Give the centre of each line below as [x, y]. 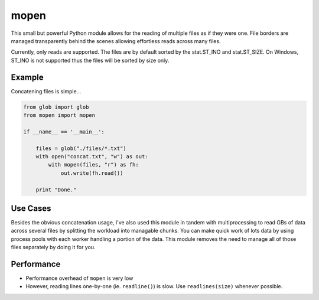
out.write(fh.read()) [92, 173]
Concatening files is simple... [46, 91]
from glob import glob [56, 107]
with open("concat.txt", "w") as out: [92, 156]
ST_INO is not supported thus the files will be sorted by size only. [90, 60]
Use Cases [31, 208]
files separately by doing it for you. [53, 247]
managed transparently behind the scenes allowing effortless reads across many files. [116, 41]
